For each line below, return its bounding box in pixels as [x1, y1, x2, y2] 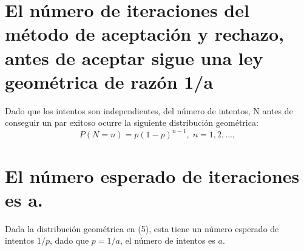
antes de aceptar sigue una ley [5, 45, 263, 70]
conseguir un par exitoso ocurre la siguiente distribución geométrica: [5, 116, 258, 129]
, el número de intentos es [120, 234, 215, 247]
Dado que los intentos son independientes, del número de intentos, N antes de [5, 104, 293, 117]
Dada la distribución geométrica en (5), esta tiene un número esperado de [5, 222, 279, 235]
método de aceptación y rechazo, [5, 21, 284, 46]
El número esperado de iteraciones [5, 163, 300, 188]
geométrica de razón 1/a [5, 69, 214, 94]
